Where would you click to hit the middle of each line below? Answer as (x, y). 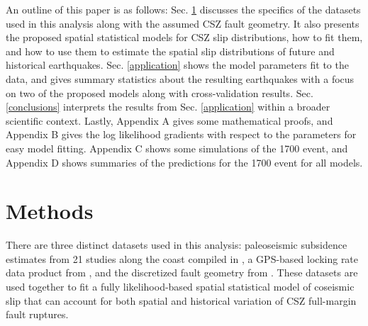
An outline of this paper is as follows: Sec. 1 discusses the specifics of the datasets (183, 9)
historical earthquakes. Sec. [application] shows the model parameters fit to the (177, 65)
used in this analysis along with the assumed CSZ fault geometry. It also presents (183, 23)
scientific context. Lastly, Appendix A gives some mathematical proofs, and (169, 120)
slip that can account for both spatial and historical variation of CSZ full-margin (181, 300)
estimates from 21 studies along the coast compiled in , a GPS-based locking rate (182, 258)
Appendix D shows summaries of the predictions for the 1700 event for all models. (184, 162)
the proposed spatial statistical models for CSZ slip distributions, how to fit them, (184, 37)
